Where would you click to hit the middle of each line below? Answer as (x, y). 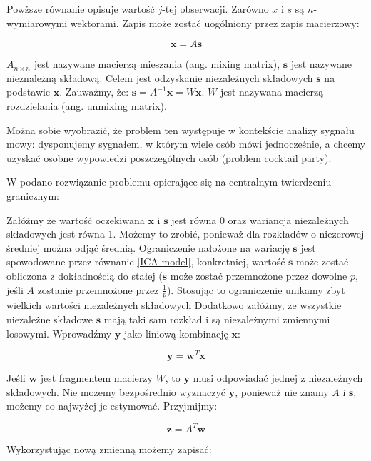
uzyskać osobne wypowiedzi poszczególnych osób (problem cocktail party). (169, 157)
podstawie (29, 92)
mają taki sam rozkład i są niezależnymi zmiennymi (217, 319)
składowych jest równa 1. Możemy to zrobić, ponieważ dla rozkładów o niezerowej (185, 234)
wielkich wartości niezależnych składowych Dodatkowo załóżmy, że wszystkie (174, 305)
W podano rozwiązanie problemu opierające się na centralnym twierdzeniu (169, 182)
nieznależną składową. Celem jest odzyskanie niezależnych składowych (160, 77)
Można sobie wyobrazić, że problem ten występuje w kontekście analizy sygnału (181, 130)
